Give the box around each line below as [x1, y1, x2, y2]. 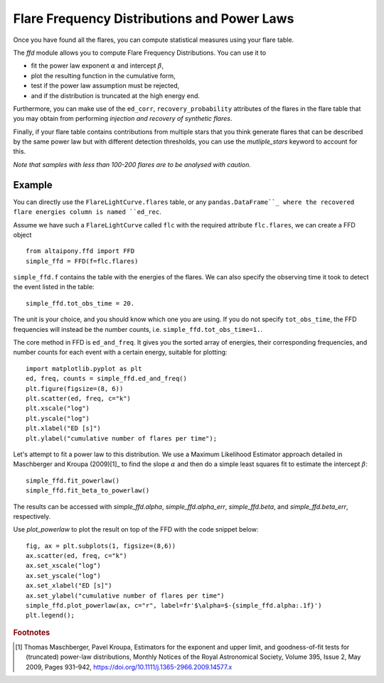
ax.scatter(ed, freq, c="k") [26, 552, 127, 560]
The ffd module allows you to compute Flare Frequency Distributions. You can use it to [13, 48, 267, 57]
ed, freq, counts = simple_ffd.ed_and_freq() [26, 375, 188, 383]
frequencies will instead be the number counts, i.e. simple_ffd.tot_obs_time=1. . [13, 325, 263, 333]
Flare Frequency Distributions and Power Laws [13, 11, 294, 26]
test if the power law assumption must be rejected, [31, 82, 180, 90]
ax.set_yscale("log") [26, 571, 101, 579]
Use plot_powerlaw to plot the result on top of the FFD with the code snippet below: [13, 525, 259, 534]
